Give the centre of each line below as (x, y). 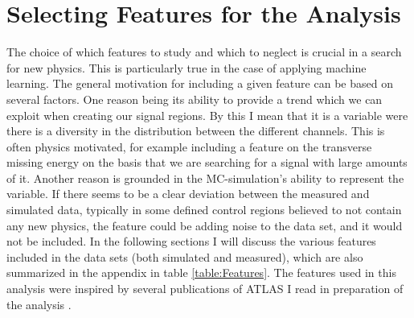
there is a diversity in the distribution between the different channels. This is (196, 131)
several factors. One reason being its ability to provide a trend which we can (195, 99)
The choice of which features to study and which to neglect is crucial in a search (204, 52)
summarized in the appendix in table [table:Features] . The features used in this (201, 273)
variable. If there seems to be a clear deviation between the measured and (188, 194)
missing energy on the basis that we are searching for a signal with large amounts (207, 162)
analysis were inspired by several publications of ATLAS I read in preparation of (205, 289)
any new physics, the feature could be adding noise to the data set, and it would (205, 225)
